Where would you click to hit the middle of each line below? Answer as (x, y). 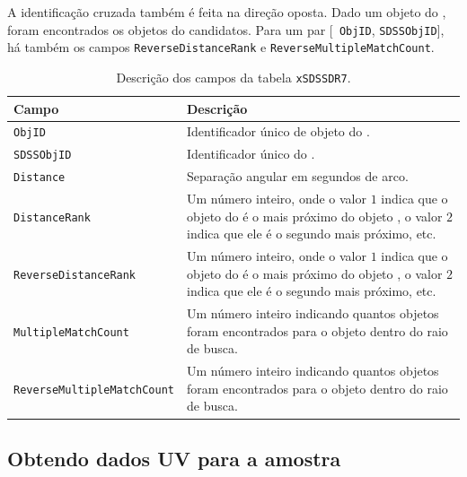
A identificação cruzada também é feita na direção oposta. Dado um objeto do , (227, 12)
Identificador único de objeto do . (278, 131)
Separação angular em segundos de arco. (297, 176)
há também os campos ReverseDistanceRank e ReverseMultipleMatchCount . (221, 47)
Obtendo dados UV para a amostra (174, 458)
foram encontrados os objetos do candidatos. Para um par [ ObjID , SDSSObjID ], (226, 29)
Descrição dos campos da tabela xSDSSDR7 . (233, 77)
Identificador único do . (251, 154)
